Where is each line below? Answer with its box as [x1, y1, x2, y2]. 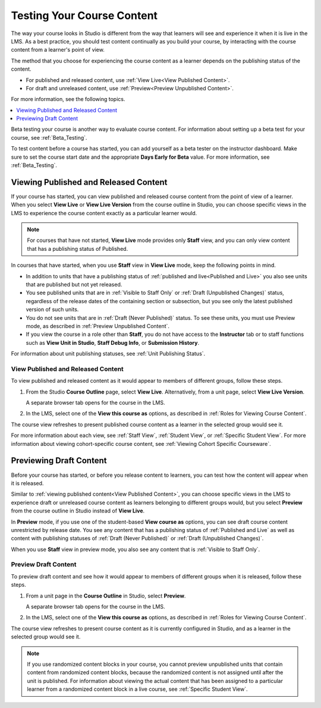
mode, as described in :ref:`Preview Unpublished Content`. [26, 323, 169, 329]
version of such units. [26, 306, 79, 313]
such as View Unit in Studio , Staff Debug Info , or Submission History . [26, 339, 199, 346]
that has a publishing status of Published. [27, 245, 128, 252]
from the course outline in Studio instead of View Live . [11, 507, 145, 514]
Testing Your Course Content [11, 9, 158, 22]
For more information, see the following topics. [11, 96, 125, 103]
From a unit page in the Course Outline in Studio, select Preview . [26, 592, 186, 599]
